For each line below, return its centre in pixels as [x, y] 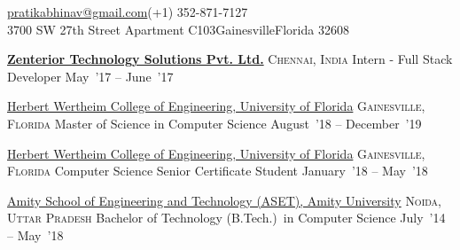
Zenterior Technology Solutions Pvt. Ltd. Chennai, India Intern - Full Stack [230, 59]
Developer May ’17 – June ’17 [90, 76]
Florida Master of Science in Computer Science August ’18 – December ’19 [214, 123]
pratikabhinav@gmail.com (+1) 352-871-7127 [128, 12]
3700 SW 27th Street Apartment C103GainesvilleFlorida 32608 [178, 29]
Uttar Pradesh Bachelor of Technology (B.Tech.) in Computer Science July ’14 [226, 218]
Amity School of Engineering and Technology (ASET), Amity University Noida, [225, 200]
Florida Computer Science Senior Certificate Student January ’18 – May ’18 [218, 171]
